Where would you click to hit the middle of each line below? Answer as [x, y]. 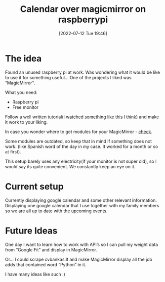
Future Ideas [31, 231]
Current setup [35, 186]
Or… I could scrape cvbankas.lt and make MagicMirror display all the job [79, 259]
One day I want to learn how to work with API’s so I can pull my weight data [82, 244]
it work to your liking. [26, 122]
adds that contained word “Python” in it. [46, 264]
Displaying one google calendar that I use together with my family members [82, 205]
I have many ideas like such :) [35, 274]
